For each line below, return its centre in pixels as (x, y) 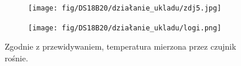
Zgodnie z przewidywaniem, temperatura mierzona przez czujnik (120, 46)
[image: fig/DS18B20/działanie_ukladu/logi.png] (125, 28)
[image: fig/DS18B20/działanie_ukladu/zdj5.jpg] (125, 8)
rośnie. (16, 58)
